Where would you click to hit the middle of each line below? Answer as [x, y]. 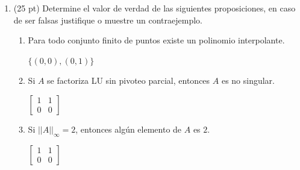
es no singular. [248, 80]
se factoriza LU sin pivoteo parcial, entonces [129, 80]
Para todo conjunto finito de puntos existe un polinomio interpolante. [156, 40]
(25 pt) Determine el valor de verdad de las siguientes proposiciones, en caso [155, 8]
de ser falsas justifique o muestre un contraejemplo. [108, 20]
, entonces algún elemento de [129, 129]
